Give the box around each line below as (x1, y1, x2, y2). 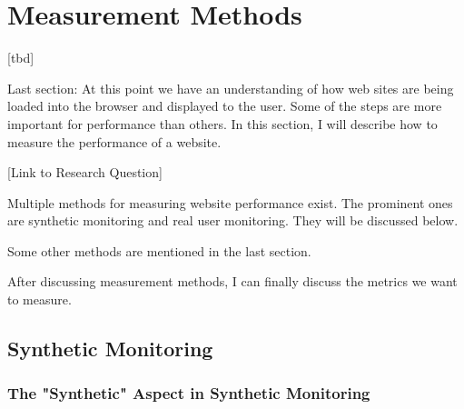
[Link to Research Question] (7, 163, 163, 182)
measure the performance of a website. (7, 132, 222, 151)
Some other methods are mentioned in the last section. (7, 241, 311, 260)
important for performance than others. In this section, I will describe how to (7, 114, 438, 133)
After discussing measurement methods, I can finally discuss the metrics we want (7, 272, 458, 291)
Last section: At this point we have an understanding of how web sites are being (7, 78, 454, 97)
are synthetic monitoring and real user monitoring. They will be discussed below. (7, 211, 459, 230)
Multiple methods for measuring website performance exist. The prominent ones (7, 193, 453, 212)
